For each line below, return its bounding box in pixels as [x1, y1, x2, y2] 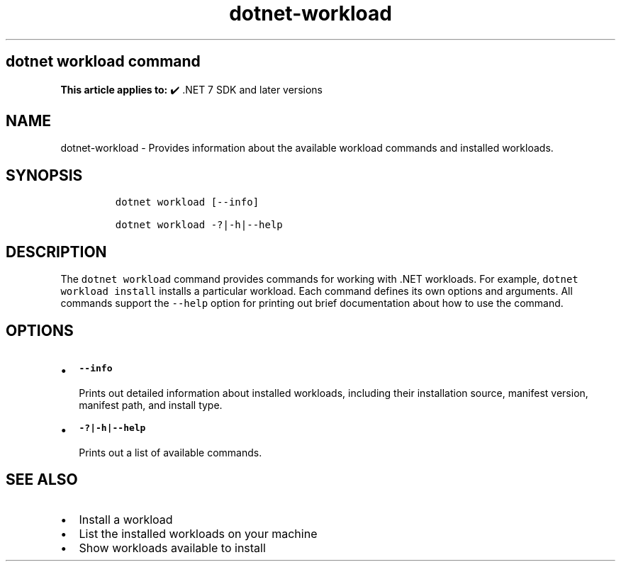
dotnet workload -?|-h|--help [115, 219, 283, 231]
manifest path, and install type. [79, 398, 223, 411]
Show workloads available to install [79, 540, 266, 555]
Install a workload [79, 512, 173, 527]
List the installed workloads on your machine [79, 526, 318, 541]
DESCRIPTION [6, 242, 107, 261]
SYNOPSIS [6, 166, 83, 184]
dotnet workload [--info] [115, 196, 259, 208]
